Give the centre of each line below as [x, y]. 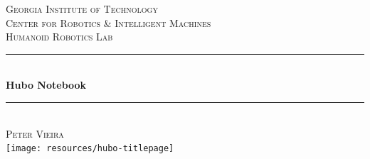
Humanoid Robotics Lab [59, 37]
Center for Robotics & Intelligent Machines [109, 22]
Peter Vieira [35, 133]
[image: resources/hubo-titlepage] [90, 149]
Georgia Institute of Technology [82, 9]
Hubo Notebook [46, 85]
